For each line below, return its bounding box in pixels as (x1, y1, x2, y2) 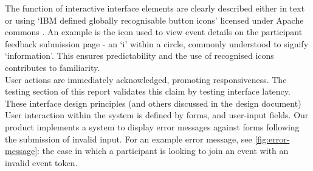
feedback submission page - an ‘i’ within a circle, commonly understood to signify (5, 37, 309, 50)
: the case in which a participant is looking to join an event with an (37, 144, 289, 157)
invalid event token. (5, 156, 78, 169)
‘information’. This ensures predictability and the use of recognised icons (5, 49, 274, 62)
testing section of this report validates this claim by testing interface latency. (5, 85, 291, 98)
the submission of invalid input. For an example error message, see (5, 132, 252, 145)
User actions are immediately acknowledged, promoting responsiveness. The (5, 73, 287, 85)
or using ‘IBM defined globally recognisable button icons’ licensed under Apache (5, 13, 304, 26)
